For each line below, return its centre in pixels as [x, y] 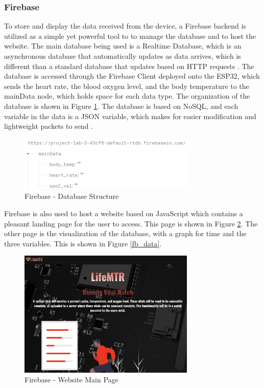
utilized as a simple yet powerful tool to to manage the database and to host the [130, 36]
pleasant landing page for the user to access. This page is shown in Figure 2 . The [131, 223]
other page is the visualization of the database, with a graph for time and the [125, 233]
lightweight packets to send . [49, 126]
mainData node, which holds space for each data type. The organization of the [127, 96]
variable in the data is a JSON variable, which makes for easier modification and [130, 116]
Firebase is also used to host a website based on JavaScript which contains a [124, 213]
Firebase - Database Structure [72, 196]
